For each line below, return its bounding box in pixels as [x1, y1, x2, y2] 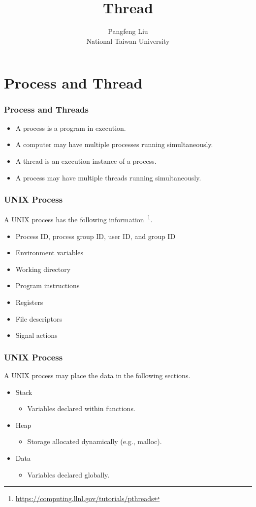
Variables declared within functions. [27, 403, 135, 414]
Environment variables [15, 247, 84, 258]
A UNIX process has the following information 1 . [4, 213, 153, 224]
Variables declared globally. [27, 469, 110, 479]
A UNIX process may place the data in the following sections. [4, 370, 191, 380]
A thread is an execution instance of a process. [15, 155, 157, 166]
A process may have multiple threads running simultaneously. [15, 172, 201, 182]
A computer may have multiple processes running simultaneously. [15, 139, 213, 149]
